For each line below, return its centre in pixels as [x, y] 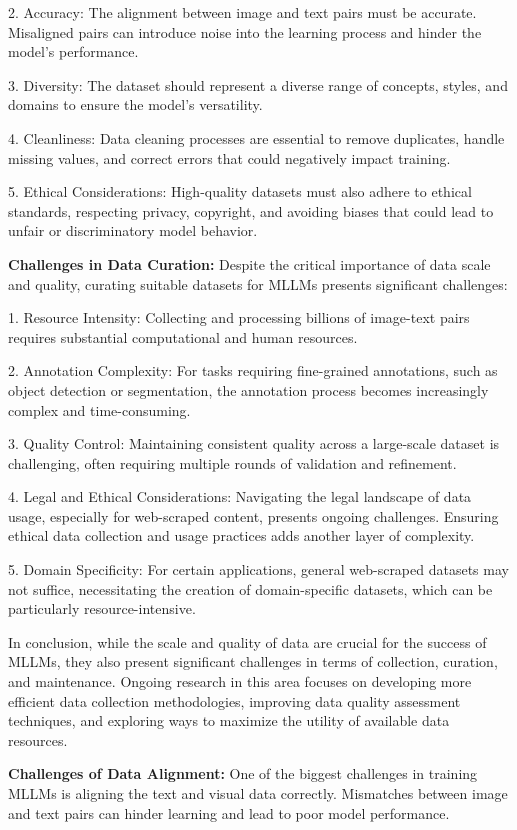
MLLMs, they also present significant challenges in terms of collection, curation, [253, 661]
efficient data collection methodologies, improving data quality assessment [234, 700]
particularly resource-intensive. [102, 608]
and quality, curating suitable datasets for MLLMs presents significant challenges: [258, 283]
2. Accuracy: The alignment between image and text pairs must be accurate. [242, 12]
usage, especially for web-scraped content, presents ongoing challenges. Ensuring [253, 515]
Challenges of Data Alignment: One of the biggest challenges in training [243, 773]
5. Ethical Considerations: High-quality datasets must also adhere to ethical [240, 191]
